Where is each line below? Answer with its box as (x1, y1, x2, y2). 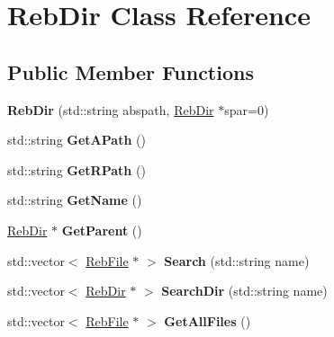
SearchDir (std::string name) (161, 281, 328, 300)
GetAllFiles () (164, 311, 251, 330)
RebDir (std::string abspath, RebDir (7, 100, 214, 119)
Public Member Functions (7, 58, 254, 85)
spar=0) (224, 100, 269, 119)
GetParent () (61, 220, 142, 239)
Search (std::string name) (164, 251, 310, 270)
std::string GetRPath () (7, 160, 146, 179)
